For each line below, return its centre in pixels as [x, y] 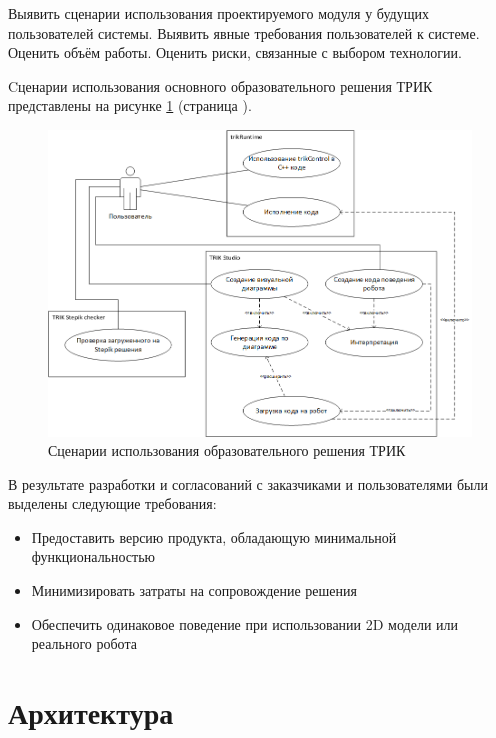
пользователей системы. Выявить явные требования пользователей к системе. [244, 32]
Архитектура [91, 712]
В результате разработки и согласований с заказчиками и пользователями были [248, 483]
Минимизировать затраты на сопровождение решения [194, 590]
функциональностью [93, 556]
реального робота [84, 643]
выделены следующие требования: [112, 503]
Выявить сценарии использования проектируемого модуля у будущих [218, 13]
